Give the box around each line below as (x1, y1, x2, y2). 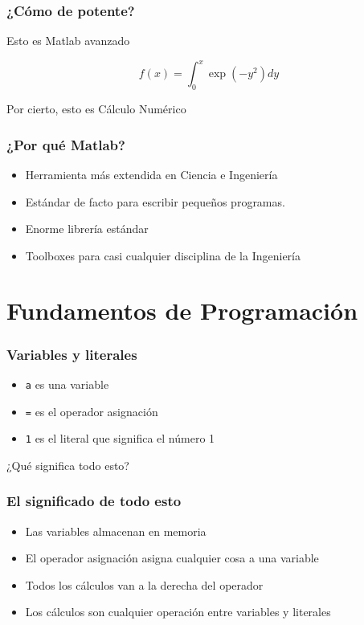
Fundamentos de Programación (6, 294, 358, 327)
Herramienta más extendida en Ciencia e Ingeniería (25, 165, 278, 182)
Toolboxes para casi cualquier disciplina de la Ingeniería (25, 247, 301, 263)
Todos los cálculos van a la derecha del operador (25, 576, 264, 593)
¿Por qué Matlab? (6, 134, 125, 154)
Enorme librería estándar (25, 220, 149, 237)
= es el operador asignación (25, 402, 158, 419)
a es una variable (25, 375, 109, 392)
